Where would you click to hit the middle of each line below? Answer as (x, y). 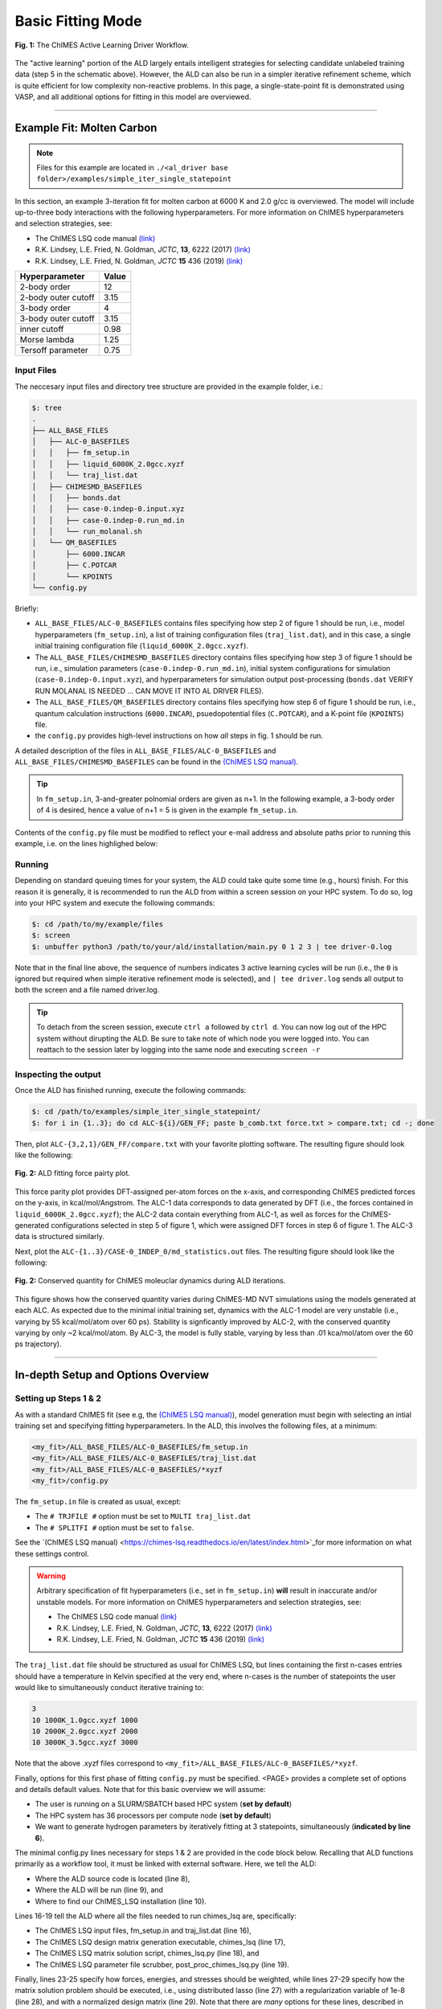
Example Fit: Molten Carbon (86, 127)
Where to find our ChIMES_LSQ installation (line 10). (121, 1901)
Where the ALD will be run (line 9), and (99, 1890)
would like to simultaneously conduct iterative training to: (109, 1688)
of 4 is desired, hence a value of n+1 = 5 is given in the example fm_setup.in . (168, 810)
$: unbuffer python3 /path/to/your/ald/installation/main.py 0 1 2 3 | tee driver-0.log (212, 947)
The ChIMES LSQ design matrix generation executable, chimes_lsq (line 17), (160, 1941)
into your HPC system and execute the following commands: (115, 902)
